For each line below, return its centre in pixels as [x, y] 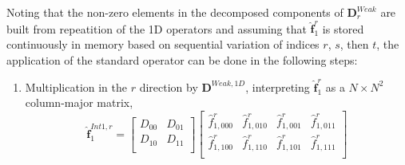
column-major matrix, [79, 102]
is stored [343, 28]
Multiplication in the [76, 86]
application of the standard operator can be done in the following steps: [182, 59]
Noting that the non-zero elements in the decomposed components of [175, 12]
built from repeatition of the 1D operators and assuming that [157, 28]
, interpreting [278, 86]
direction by [169, 86]
